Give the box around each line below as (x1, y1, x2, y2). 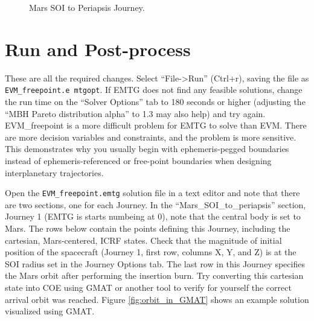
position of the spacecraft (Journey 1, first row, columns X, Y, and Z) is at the (5, 246, 296, 258)
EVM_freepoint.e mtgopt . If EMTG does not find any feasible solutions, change (5, 83, 303, 96)
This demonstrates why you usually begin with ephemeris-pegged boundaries (5, 142, 289, 155)
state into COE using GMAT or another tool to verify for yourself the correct (5, 281, 292, 293)
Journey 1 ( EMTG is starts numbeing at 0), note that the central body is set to (5, 210, 301, 223)
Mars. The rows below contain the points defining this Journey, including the (5, 221, 290, 234)
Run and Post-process (5, 36, 191, 61)
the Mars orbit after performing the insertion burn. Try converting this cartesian (5, 269, 304, 282)
